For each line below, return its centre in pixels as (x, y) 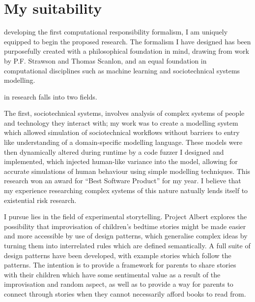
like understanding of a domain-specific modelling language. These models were (123, 142)
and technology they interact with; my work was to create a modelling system (121, 122)
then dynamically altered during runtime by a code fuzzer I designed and (114, 151)
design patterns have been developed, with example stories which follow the (118, 255)
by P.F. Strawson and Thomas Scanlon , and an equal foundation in (105, 60)
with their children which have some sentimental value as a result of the (112, 274)
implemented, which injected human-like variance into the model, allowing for (121, 161)
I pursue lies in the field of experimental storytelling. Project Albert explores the (126, 217)
